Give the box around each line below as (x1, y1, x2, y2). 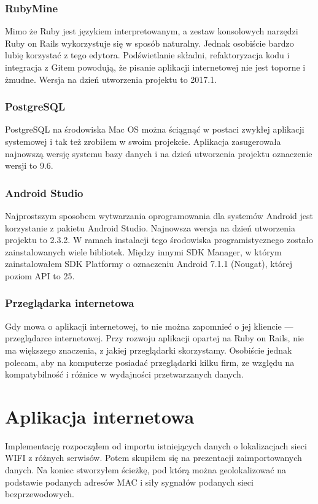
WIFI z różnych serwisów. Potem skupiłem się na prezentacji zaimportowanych (5, 451, 302, 464)
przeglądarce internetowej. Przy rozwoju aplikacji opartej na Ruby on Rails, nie (5, 331, 304, 344)
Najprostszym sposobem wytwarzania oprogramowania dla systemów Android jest (5, 209, 313, 222)
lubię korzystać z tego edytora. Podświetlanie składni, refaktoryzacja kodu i (5, 48, 290, 61)
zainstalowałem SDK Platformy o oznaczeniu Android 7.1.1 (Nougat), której (5, 257, 293, 270)
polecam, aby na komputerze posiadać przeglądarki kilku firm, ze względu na (5, 355, 295, 368)
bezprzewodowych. (5, 487, 74, 500)
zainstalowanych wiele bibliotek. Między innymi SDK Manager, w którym (5, 245, 282, 258)
